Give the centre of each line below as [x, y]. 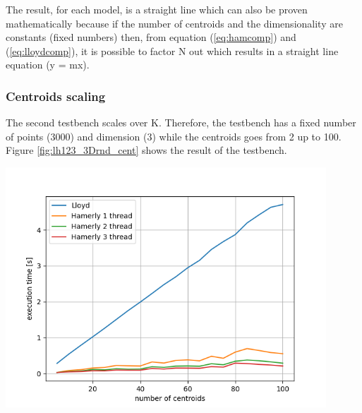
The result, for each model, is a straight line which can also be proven [157, 9]
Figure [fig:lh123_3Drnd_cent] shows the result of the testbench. [146, 150]
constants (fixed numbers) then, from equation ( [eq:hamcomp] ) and [151, 37]
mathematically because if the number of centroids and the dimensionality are [174, 23]
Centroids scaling [56, 96]
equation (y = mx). [48, 65]
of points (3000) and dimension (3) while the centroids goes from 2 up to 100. [174, 136]
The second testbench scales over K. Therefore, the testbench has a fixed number [181, 122]
